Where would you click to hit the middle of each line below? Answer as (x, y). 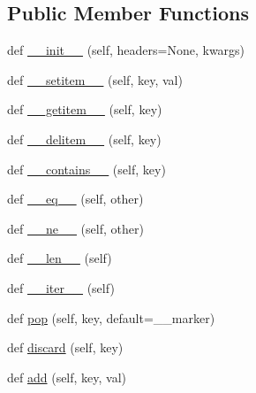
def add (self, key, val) (67, 377)
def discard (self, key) (65, 347)
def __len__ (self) (60, 258)
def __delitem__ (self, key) (84, 139)
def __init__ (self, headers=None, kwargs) (126, 50)
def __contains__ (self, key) (87, 169)
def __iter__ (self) (61, 287)
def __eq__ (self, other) (75, 199)
